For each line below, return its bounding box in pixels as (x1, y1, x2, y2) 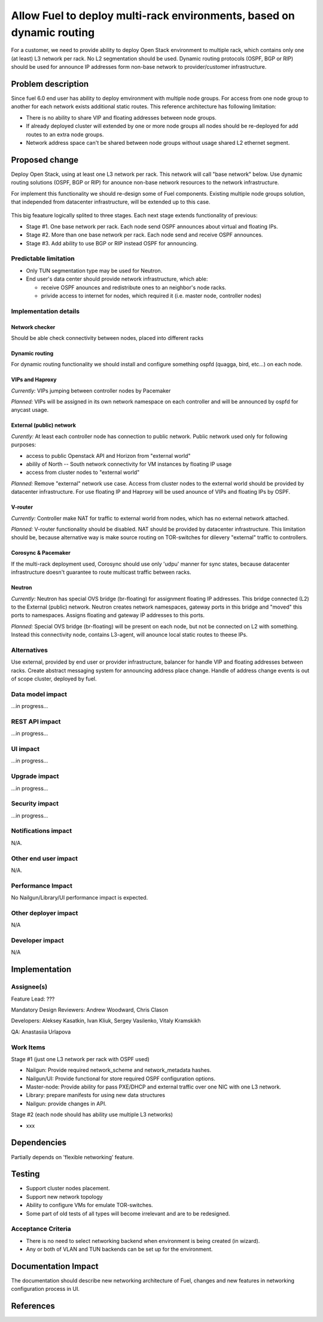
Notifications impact (11, 826, 72, 835)
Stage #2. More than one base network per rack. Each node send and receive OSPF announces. (26, 231, 263, 239)
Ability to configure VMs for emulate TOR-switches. (26, 1202, 153, 1209)
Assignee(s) (11, 983, 48, 991)
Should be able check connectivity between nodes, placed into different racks (11, 334, 204, 341)
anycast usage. (11, 406, 49, 414)
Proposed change (11, 154, 79, 165)
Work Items (11, 1043, 45, 1051)
